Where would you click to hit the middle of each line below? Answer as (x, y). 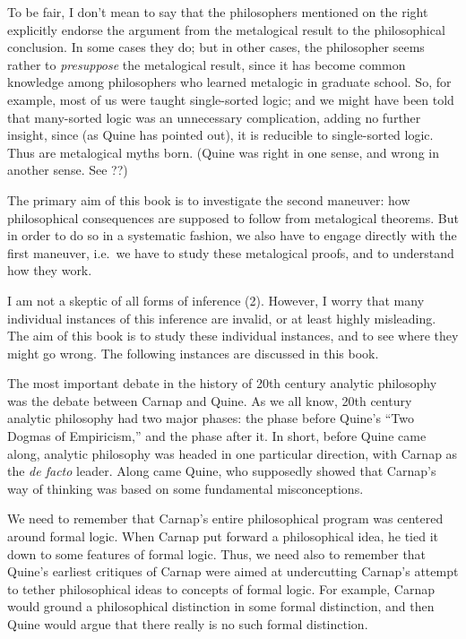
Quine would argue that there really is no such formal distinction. (188, 624)
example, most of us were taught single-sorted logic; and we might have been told (231, 99)
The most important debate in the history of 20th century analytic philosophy (222, 383)
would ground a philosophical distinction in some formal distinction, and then (221, 606)
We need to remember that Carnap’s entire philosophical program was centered (225, 518)
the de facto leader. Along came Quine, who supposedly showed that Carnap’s (222, 471)
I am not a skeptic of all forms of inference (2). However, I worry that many (216, 300)
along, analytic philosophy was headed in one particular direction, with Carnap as (233, 453)
